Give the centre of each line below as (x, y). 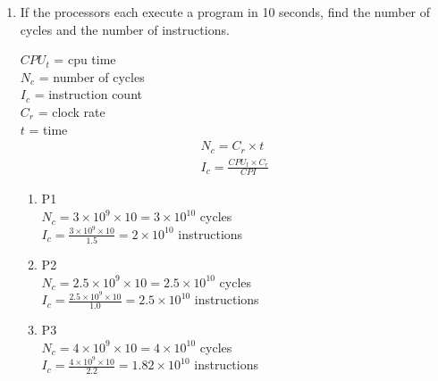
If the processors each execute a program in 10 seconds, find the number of (225, 12)
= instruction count (88, 94)
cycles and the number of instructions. (125, 29)
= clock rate (72, 111)
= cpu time (85, 59)
